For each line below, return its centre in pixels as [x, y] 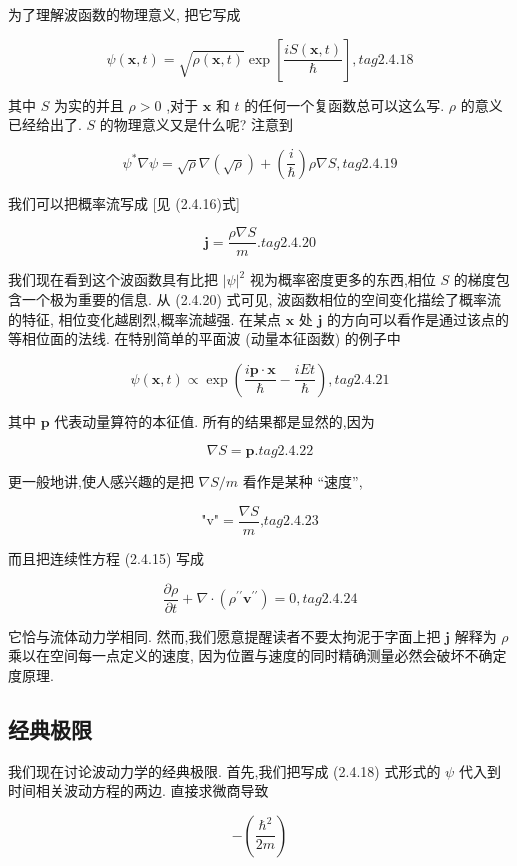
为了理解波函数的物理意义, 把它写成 [124, 14]
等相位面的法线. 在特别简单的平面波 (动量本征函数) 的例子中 [204, 338]
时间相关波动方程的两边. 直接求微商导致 [138, 790]
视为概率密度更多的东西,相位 [342, 279]
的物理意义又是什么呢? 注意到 [196, 124]
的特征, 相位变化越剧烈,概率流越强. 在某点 [144, 318]
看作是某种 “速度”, [302, 481]
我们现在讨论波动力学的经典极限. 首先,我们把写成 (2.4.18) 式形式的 [224, 770]
